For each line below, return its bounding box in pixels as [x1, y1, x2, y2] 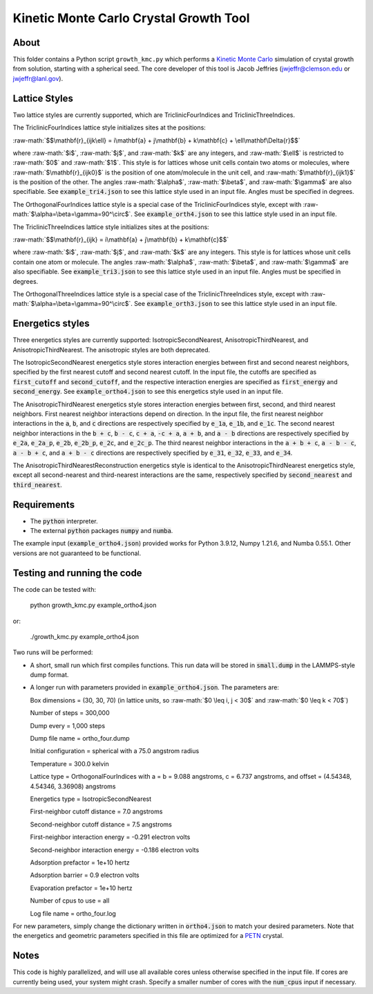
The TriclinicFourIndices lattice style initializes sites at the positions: [12, 123, 207, 132]
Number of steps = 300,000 [30, 709, 110, 717]
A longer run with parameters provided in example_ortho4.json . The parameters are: [30, 683, 280, 692]
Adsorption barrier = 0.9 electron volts [30, 871, 140, 879]
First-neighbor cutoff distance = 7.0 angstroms [30, 807, 163, 816]
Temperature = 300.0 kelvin [30, 759, 110, 768]
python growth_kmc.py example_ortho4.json [30, 601, 157, 609]
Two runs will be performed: [12, 648, 93, 657]
